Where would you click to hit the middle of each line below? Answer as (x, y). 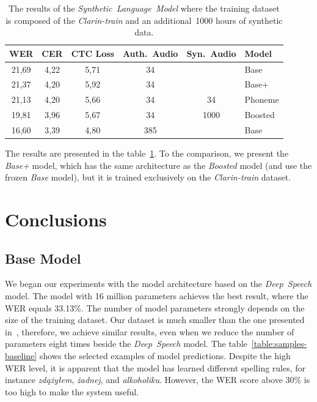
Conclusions (56, 219)
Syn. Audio (211, 53)
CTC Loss (93, 53)
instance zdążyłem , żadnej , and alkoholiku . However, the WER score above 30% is (158, 380)
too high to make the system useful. (72, 391)
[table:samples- (279, 344)
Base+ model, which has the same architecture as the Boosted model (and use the (158, 165)
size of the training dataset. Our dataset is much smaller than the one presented (155, 320)
